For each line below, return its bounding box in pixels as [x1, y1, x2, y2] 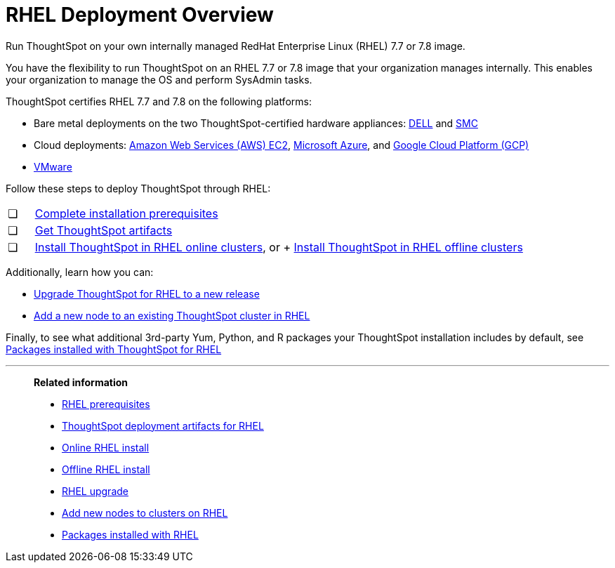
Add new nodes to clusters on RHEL [62, 506, 228, 519]
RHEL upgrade [62, 484, 128, 497]
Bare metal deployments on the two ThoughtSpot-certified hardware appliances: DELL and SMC [34, 117, 478, 129]
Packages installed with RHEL [62, 528, 199, 541]
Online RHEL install [62, 441, 150, 454]
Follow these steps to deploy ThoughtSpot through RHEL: [6, 182, 271, 194]
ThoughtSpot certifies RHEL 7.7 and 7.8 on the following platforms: [6, 95, 312, 107]
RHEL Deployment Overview [6, 3, 274, 27]
